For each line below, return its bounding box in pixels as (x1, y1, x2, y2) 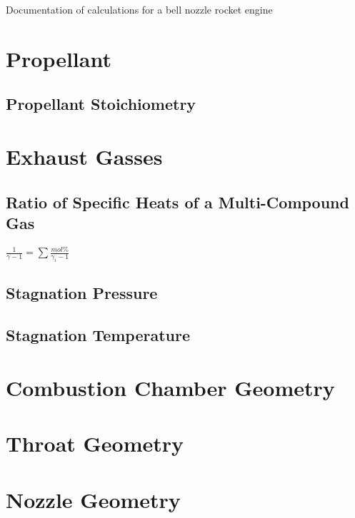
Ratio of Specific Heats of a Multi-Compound (6, 191, 349, 213)
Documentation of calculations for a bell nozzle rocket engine (6, 2, 273, 16)
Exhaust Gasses (6, 141, 163, 171)
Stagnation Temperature (6, 324, 191, 346)
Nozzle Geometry (6, 484, 181, 514)
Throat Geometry (6, 429, 184, 458)
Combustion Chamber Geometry (6, 372, 335, 402)
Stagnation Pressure (6, 282, 158, 304)
